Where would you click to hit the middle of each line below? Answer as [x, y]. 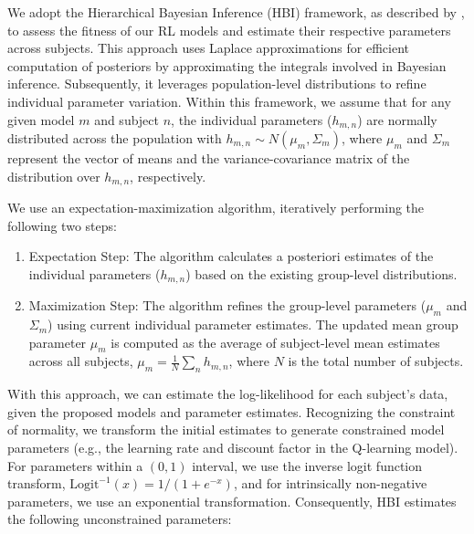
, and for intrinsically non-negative [330, 483]
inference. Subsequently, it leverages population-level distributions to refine [217, 84]
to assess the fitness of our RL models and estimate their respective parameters [229, 30]
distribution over [54, 176]
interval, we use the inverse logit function [307, 465]
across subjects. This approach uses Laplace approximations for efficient [208, 48]
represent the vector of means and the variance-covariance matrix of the [209, 158]
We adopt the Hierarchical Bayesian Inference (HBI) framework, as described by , [236, 12]
